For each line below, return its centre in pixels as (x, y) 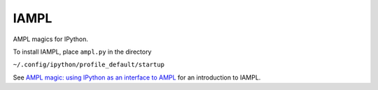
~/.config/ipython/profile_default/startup (89, 65)
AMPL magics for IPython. (51, 39)
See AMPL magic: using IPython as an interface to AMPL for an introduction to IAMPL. (137, 77)
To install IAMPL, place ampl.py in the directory (82, 52)
